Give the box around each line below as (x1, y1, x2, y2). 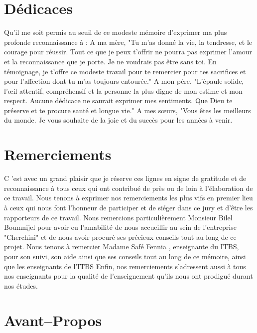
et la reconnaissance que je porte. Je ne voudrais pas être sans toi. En (4, 56, 217, 66)
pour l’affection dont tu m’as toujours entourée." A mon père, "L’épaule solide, (4, 76, 244, 86)
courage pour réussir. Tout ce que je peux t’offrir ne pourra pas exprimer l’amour (4, 46, 253, 57)
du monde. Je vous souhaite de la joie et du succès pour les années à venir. (4, 115, 233, 125)
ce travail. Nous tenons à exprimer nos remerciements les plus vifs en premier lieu (4, 192, 253, 203)
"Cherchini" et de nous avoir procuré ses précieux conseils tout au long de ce (4, 231, 237, 242)
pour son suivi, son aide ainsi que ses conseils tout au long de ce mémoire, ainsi (4, 251, 246, 261)
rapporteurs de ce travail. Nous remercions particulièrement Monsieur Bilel (4, 212, 233, 222)
